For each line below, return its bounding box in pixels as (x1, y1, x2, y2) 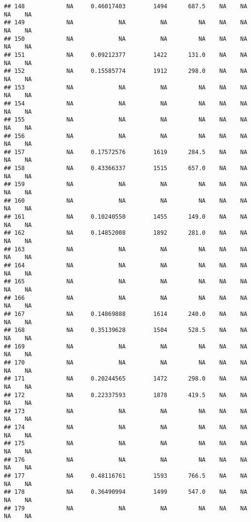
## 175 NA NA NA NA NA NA (4, 440, 248, 447)
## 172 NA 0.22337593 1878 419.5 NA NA (4, 391, 248, 399)
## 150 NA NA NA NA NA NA (4, 35, 248, 42)
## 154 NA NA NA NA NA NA (4, 100, 248, 107)
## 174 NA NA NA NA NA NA (4, 424, 248, 431)
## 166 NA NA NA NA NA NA (4, 294, 248, 301)
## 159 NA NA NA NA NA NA (4, 181, 248, 188)
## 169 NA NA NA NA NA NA (4, 343, 248, 350)
